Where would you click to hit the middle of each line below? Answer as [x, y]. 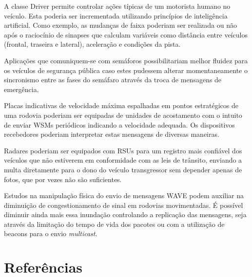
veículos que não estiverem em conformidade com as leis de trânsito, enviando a [123, 160]
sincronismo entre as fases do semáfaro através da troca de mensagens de [113, 80]
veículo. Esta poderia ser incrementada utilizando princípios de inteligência [116, 15]
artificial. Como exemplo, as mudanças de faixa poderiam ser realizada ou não [120, 25]
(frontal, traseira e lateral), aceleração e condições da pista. [92, 44]
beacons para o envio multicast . [51, 233]
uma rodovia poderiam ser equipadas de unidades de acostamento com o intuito [123, 115]
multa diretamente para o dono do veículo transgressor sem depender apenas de [123, 169]
